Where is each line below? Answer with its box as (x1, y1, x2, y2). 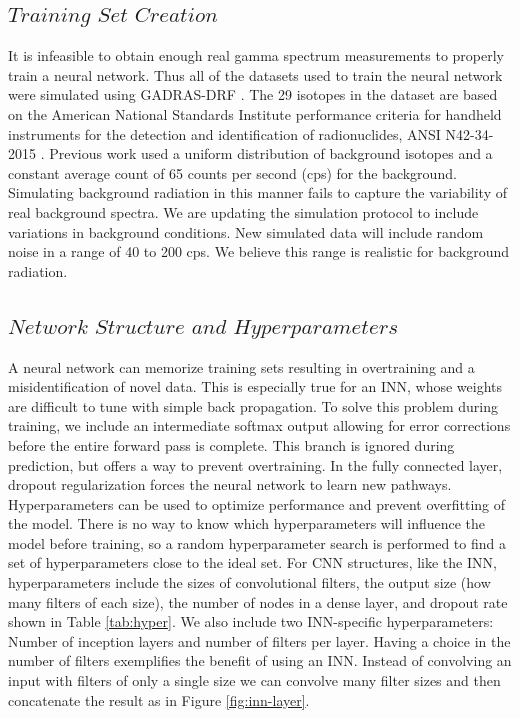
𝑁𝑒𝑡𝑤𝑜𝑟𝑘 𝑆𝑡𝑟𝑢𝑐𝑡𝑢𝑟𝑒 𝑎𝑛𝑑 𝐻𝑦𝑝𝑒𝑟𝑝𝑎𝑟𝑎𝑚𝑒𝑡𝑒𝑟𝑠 (8, 316, 399, 338)
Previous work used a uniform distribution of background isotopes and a (49, 143, 493, 164)
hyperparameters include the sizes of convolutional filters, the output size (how (8, 572, 491, 593)
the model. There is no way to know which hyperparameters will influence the (8, 513, 486, 534)
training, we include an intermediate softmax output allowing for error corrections (8, 415, 511, 436)
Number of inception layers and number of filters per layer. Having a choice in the (8, 630, 511, 651)
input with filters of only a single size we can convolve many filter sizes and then (8, 670, 501, 691)
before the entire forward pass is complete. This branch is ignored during (8, 434, 455, 455)
